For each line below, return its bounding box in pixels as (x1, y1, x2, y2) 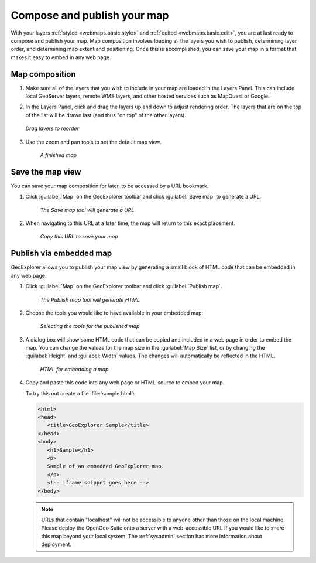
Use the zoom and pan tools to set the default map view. (25, 138, 162, 145)
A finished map (40, 151, 77, 158)
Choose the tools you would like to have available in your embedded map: (25, 309, 204, 316)
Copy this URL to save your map (40, 233, 118, 240)
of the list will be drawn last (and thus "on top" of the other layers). (25, 111, 187, 118)
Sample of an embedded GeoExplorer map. (47, 463, 165, 470)
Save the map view (11, 167, 81, 177)
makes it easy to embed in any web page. (11, 53, 111, 61)
